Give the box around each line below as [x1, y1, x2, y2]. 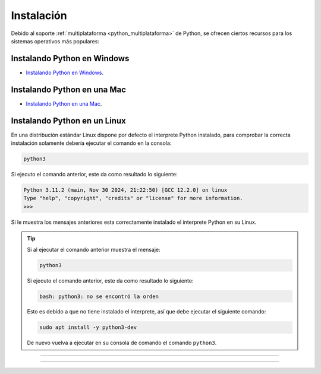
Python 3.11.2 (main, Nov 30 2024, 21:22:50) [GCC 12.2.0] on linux [23, 187, 228, 193]
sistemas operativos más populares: [11, 37, 99, 45]
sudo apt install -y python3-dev [39, 324, 137, 331]
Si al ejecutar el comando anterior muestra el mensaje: [27, 246, 160, 253]
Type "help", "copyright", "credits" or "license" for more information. [23, 195, 243, 202]
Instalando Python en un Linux [11, 116, 126, 126]
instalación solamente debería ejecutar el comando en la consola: [11, 140, 172, 147]
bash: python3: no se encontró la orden [39, 293, 159, 300]
